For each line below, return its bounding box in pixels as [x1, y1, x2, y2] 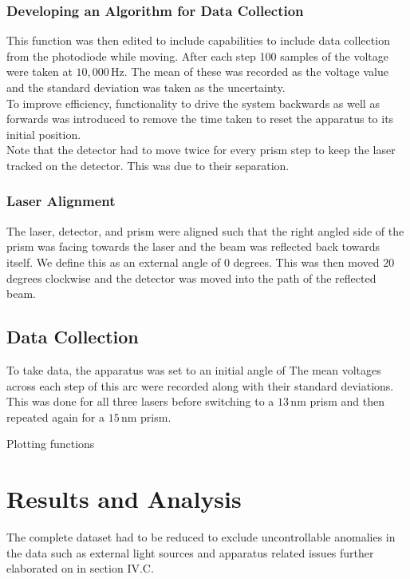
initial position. [6, 125, 81, 142]
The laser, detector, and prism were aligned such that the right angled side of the [6, 222, 404, 239]
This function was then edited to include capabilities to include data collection [6, 32, 390, 49]
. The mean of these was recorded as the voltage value [124, 63, 388, 80]
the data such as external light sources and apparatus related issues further [6, 544, 374, 561]
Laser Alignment [6, 191, 116, 211]
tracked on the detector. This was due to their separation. [6, 157, 290, 173]
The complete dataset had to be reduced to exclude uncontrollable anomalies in [6, 529, 396, 545]
